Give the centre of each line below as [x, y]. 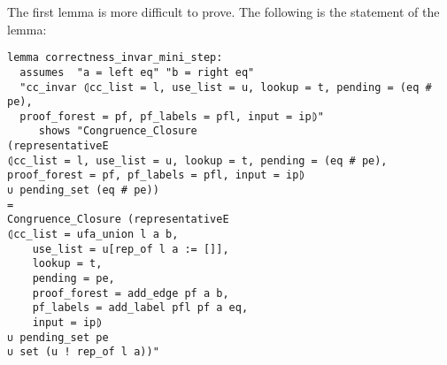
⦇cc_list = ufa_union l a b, [93, 235]
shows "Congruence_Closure [118, 131]
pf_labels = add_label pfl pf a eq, [140, 308]
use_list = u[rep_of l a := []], [131, 249]
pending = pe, [73, 279]
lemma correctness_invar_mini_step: [115, 58]
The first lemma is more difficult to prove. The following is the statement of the [223, 11]
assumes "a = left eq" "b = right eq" [137, 72]
